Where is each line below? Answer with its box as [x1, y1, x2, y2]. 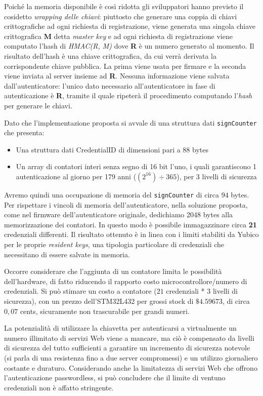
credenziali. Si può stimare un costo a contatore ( [4, 286, 157, 296]
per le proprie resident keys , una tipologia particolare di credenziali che [4, 239, 225, 249]
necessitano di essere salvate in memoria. [4, 249, 130, 259]
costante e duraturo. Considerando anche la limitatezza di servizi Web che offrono [4, 362, 257, 373]
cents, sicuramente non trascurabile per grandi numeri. [20, 305, 190, 316]
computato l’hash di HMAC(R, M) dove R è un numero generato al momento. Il [4, 41, 254, 51]
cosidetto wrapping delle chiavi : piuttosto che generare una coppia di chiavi [4, 11, 237, 21]
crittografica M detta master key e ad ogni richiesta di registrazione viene [4, 30, 233, 41]
